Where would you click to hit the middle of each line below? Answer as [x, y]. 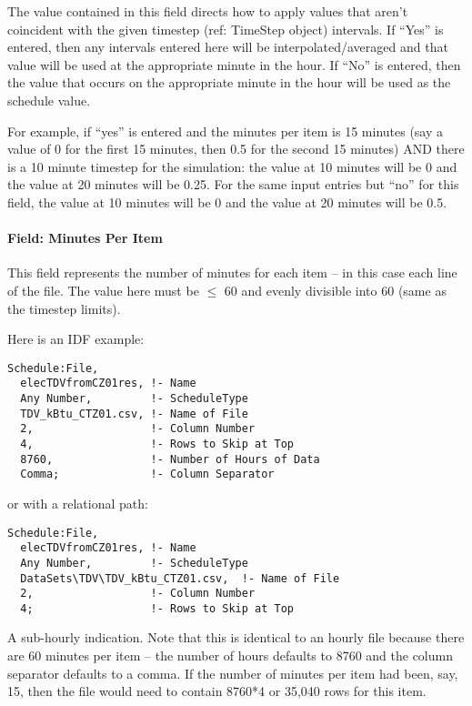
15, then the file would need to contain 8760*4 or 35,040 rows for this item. [217, 691]
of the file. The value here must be [103, 290]
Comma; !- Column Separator [147, 474]
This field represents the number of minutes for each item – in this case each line [232, 272]
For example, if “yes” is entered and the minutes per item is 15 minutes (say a [226, 131]
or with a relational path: [78, 503]
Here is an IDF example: [76, 339]
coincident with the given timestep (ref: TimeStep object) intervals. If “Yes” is [226, 29]
